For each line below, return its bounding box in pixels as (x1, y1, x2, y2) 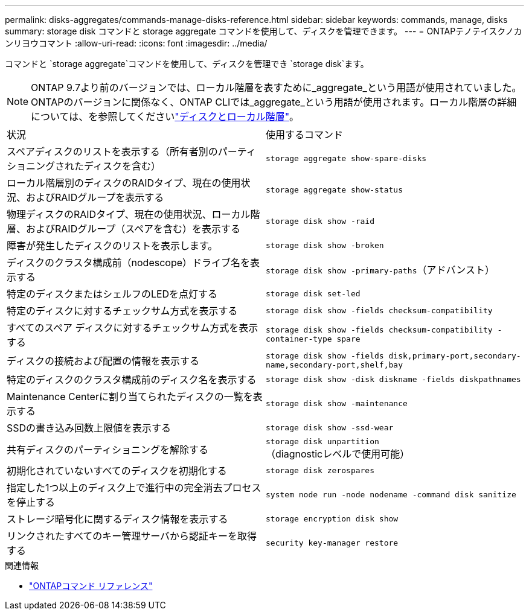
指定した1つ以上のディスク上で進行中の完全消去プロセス (7, 482, 261, 494)
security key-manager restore (266, 538, 399, 547)
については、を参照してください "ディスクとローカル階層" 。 (31, 110, 300, 123)
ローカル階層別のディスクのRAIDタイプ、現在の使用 (7, 177, 241, 189)
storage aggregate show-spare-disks (266, 153, 427, 163)
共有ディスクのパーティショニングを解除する (7, 443, 208, 456)
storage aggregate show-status (266, 185, 403, 194)
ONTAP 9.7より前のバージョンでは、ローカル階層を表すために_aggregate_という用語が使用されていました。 (31, 81, 522, 94)
